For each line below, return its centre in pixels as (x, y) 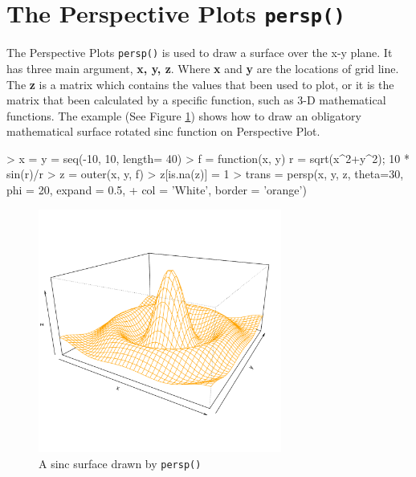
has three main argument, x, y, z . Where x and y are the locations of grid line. (203, 68)
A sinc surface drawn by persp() (120, 463)
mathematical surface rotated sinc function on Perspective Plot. (163, 131)
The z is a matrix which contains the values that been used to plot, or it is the (200, 84)
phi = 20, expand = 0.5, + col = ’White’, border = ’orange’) (157, 190)
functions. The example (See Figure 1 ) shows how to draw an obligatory (184, 115)
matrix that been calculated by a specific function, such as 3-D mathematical (196, 100)
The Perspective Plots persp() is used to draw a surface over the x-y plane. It (200, 53)
